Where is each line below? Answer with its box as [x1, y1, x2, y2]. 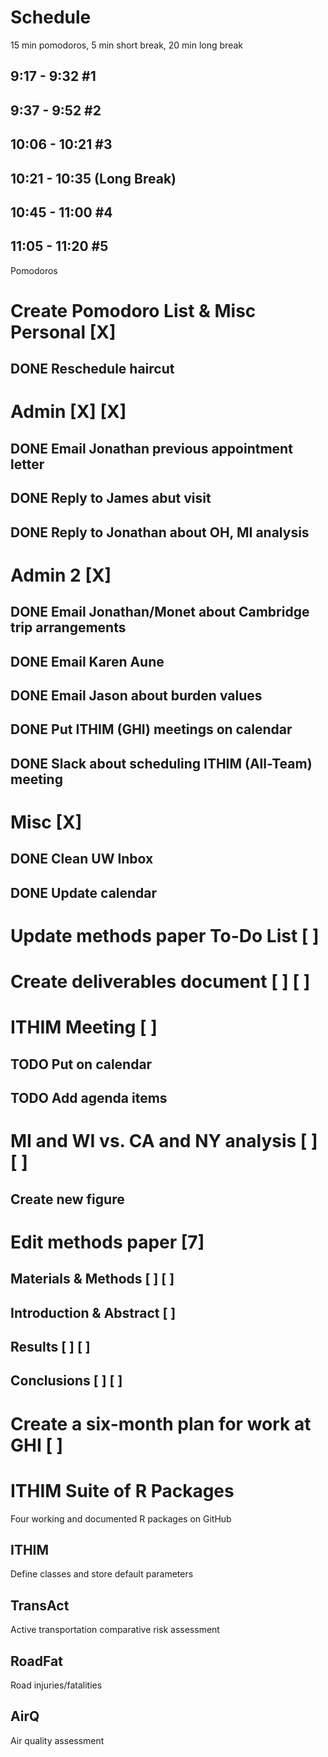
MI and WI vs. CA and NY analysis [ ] [10, 1130, 318, 1153]
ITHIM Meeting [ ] [10, 1016, 158, 1039]
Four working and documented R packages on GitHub [10, 1512, 232, 1525]
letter [10, 456, 45, 473]
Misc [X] [10, 811, 83, 833]
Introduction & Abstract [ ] [10, 1304, 177, 1321]
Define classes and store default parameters [10, 1568, 194, 1580]
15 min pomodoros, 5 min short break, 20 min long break [10, 39, 243, 51]
